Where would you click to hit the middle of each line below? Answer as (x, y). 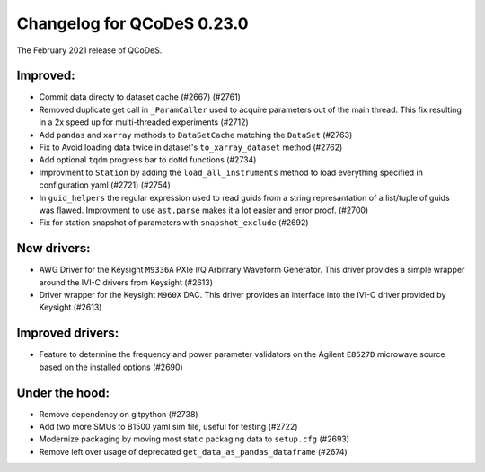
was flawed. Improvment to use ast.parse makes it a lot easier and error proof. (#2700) (204, 210)
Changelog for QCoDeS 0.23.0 (132, 23)
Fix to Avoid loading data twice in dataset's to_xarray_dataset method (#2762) (191, 147)
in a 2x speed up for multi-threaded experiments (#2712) (144, 122)
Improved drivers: (68, 333)
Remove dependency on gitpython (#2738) (119, 414)
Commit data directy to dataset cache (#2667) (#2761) (140, 97)
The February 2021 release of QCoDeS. (89, 50)
